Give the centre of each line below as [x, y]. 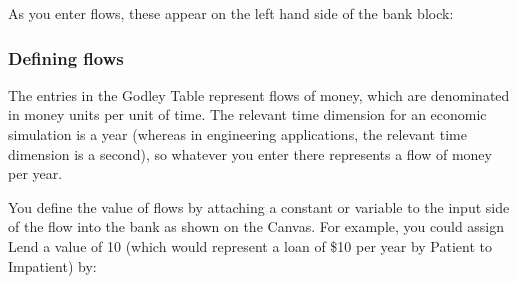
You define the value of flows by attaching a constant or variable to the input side [259, 206]
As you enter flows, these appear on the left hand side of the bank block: [231, 13]
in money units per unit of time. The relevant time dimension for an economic [247, 114]
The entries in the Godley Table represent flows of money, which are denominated [259, 94]
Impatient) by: [52, 265]
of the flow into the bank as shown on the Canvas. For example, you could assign [256, 226]
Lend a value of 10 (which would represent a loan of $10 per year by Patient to [250, 245]
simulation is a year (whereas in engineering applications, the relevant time [237, 134]
